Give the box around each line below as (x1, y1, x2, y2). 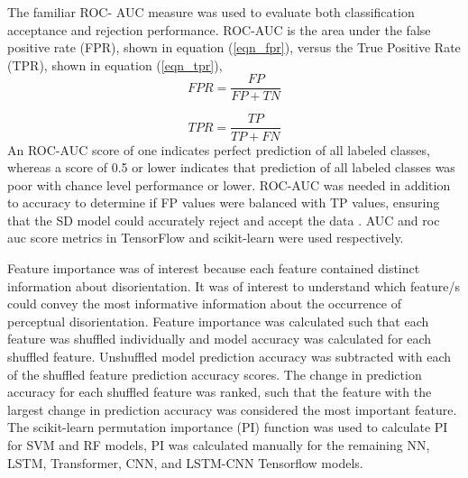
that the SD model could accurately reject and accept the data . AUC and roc (7, 210, 440, 229)
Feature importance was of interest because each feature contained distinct (7, 259, 420, 278)
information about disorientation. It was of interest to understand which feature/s (7, 276, 460, 295)
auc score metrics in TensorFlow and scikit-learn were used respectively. (7, 228, 404, 247)
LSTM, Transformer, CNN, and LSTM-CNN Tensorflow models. (7, 453, 363, 472)
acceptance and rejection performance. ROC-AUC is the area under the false (7, 20, 431, 39)
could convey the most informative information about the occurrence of (7, 294, 401, 313)
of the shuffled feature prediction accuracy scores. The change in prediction (7, 364, 422, 383)
